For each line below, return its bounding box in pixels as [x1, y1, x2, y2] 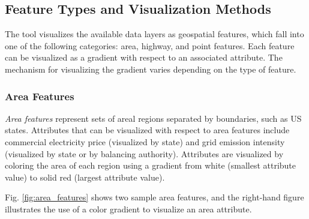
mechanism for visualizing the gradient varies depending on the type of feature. [5, 62, 296, 75]
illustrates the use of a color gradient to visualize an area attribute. [5, 202, 252, 215]
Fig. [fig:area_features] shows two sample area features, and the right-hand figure [5, 191, 304, 203]
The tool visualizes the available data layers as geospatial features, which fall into [5, 28, 304, 40]
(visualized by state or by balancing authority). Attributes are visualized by [5, 147, 284, 160]
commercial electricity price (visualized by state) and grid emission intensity [5, 135, 285, 148]
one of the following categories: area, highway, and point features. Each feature [5, 39, 295, 52]
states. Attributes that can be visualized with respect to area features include [5, 124, 290, 136]
